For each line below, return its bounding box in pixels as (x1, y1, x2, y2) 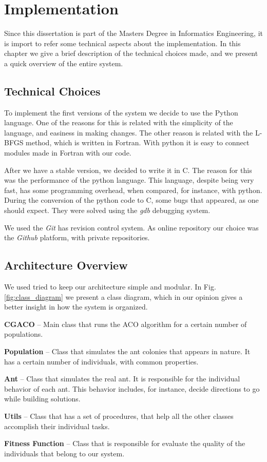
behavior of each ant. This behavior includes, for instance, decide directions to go (4, 383, 260, 394)
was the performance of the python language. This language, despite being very (4, 175, 254, 185)
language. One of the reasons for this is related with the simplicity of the (4, 117, 233, 128)
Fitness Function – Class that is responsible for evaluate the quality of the (4, 438, 245, 449)
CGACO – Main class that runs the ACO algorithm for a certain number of (4, 318, 247, 329)
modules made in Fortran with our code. (4, 147, 131, 158)
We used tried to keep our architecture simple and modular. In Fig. (4, 281, 216, 292)
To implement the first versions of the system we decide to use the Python (4, 107, 238, 118)
